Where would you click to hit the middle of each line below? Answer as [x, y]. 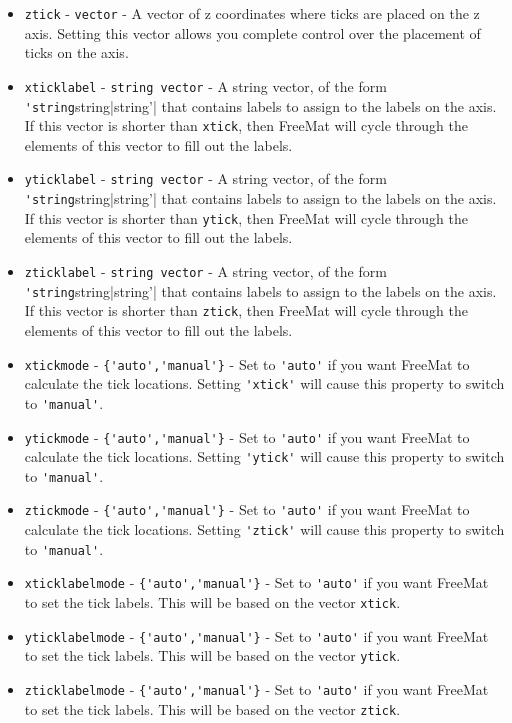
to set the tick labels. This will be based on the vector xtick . [212, 602]
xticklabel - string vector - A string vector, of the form [205, 85]
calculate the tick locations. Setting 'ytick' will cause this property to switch [264, 456]
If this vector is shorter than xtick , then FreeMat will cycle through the [246, 125]
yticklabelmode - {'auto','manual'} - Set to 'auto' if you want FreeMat [256, 635]
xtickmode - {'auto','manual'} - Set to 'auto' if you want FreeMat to [247, 363]
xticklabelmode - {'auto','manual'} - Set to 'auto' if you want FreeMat [256, 582]
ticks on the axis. [76, 52]
